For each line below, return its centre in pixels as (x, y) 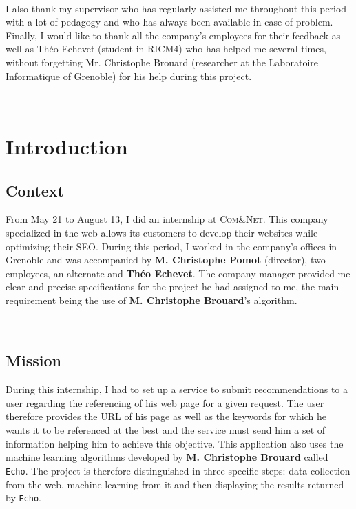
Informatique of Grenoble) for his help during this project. (129, 76)
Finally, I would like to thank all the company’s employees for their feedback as (173, 35)
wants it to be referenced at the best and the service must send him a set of (166, 430)
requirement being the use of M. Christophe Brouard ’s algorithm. (151, 300)
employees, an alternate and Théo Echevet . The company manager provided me (178, 273)
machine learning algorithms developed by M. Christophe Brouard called (167, 457)
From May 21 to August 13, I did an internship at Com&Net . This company (167, 219)
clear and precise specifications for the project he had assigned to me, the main (172, 287)
